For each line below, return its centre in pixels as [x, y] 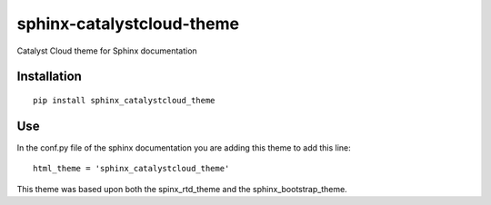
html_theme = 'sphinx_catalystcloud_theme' [131, 169]
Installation [49, 77]
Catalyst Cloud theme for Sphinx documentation [107, 51]
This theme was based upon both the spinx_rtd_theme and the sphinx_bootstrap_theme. [182, 189]
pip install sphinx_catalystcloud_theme [124, 100]
